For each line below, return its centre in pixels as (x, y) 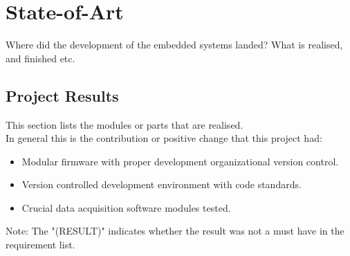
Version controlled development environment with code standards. (162, 184)
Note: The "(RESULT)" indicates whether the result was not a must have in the (175, 231)
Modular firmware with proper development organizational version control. (180, 161)
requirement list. (40, 245)
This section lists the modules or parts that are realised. (125, 124)
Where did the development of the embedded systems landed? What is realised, (174, 45)
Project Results (62, 95)
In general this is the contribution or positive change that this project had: (164, 138)
